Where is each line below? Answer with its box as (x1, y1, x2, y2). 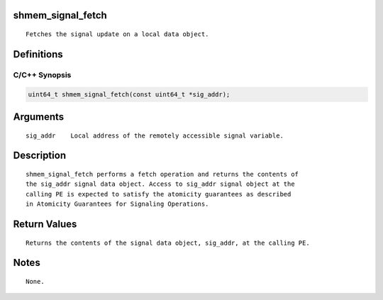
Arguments (13, 111, 65, 123)
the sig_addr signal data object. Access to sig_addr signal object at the (26, 180, 295, 188)
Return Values (13, 218, 77, 230)
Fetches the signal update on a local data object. (26, 30, 209, 38)
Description (13, 150, 67, 162)
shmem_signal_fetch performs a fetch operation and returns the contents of (26, 170, 299, 178)
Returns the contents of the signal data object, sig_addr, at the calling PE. (26, 238, 310, 247)
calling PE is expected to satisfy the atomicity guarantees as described (26, 190, 292, 198)
